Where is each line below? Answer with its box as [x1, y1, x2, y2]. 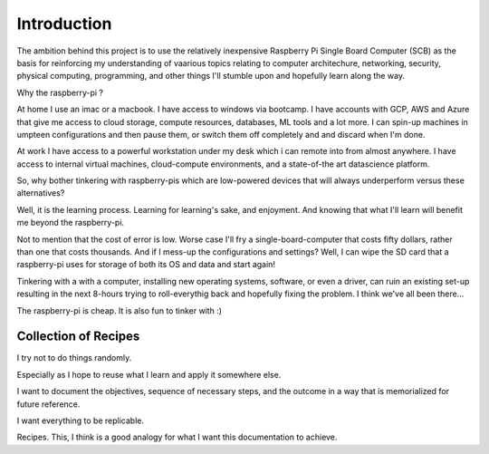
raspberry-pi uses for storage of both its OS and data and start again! [16, 259, 276, 270]
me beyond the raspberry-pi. [16, 217, 125, 228]
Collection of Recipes [16, 329, 140, 344]
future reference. [16, 399, 81, 410]
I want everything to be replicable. [16, 415, 145, 426]
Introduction [16, 14, 112, 34]
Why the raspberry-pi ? [16, 87, 104, 98]
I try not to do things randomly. [16, 353, 132, 363]
